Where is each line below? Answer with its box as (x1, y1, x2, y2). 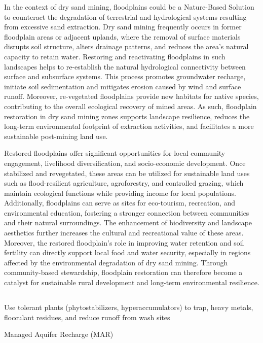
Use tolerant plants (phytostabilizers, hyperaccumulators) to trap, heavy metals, (4, 302, 253, 313)
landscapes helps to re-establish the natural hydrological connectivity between (4, 61, 246, 72)
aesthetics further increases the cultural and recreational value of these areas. (4, 227, 244, 238)
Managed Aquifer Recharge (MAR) (4, 329, 114, 339)
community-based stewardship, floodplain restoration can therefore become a (4, 267, 243, 278)
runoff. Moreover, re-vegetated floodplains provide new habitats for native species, (4, 91, 259, 101)
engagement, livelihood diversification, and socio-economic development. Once (4, 157, 246, 168)
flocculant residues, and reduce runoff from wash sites (4, 312, 170, 322)
